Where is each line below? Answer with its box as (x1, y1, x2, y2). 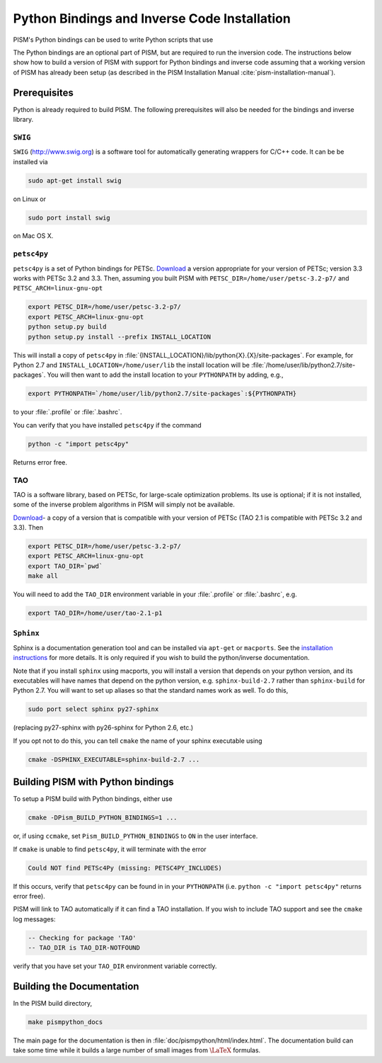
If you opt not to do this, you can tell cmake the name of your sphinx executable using (13, 737, 262, 745)
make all (28, 572, 59, 580)
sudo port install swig (28, 213, 111, 222)
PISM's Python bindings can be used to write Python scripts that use (13, 35, 214, 44)
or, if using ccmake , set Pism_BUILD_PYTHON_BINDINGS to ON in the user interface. (13, 832, 258, 841)
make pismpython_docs (28, 1018, 103, 1026)
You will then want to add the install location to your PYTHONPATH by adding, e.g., (47, 370, 284, 379)
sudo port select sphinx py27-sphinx (28, 705, 159, 713)
